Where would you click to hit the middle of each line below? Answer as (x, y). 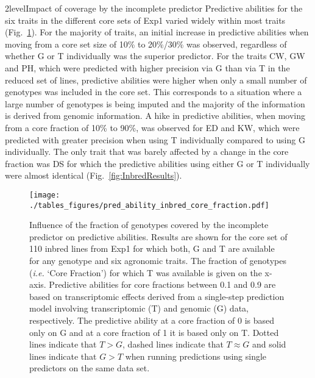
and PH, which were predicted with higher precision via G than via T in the (147, 67)
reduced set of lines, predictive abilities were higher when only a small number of (156, 80)
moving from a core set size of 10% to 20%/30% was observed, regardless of (146, 44)
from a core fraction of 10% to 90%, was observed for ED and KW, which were (152, 127)
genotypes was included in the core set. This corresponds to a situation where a (154, 92)
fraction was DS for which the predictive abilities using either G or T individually (157, 163)
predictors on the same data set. (90, 368)
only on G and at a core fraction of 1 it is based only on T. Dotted (154, 332)
